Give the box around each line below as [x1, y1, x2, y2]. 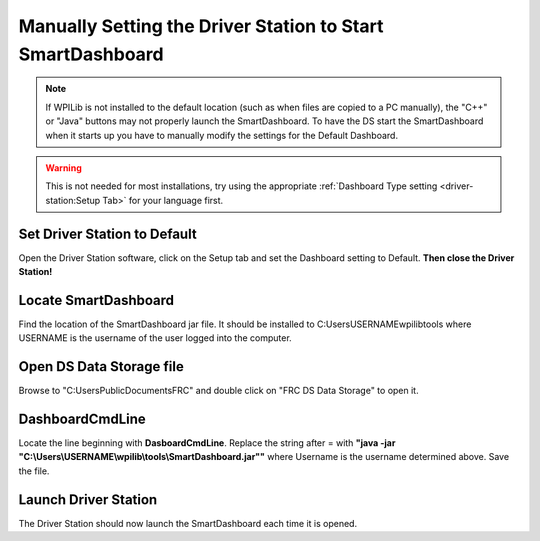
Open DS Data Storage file [18, 358, 184, 375]
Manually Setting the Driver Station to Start [18, 15, 384, 37]
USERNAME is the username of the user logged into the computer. [18, 332, 292, 344]
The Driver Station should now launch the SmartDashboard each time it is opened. [18, 517, 358, 529]
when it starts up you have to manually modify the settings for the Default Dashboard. [45, 129, 399, 141]
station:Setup [45, 194, 101, 206]
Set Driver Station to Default [18, 225, 197, 242]
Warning [45, 161, 82, 174]
